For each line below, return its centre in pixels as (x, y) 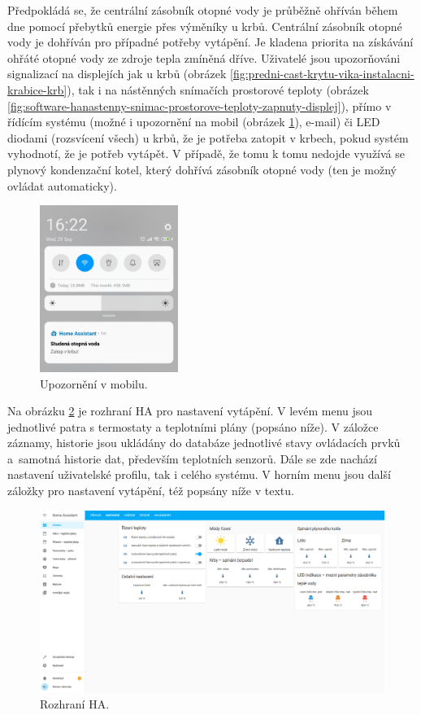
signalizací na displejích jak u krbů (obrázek (117, 74)
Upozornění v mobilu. (94, 383)
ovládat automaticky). (62, 185)
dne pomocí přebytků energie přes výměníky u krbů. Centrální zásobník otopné (205, 26)
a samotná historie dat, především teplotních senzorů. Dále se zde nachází (192, 458)
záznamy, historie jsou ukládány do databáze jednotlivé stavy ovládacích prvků (204, 443)
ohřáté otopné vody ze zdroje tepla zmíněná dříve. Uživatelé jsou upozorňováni (204, 57)
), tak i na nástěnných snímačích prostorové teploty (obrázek (218, 89)
